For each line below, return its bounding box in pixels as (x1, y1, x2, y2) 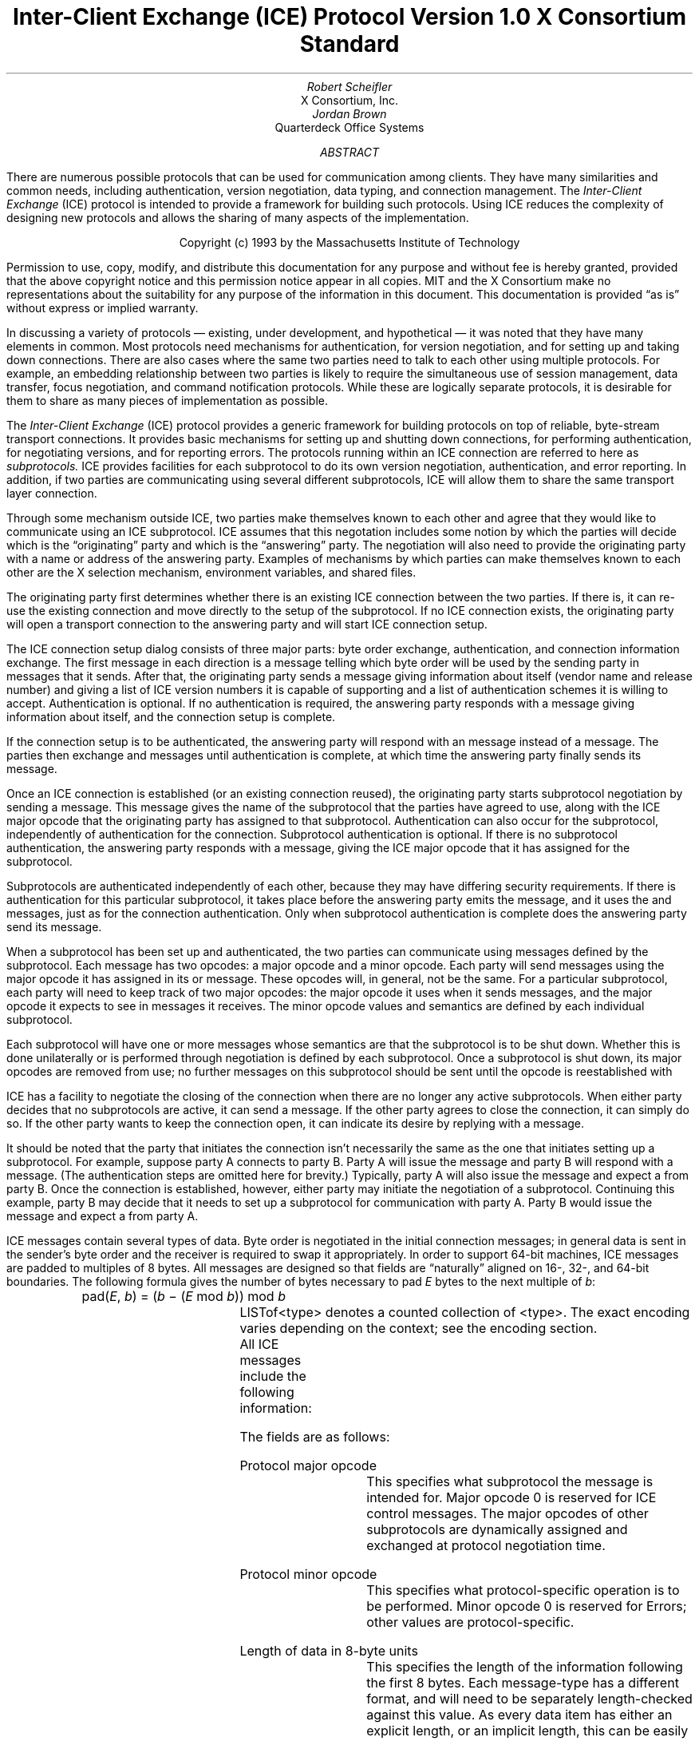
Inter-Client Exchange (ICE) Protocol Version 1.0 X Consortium (12, 3, 687, 30)
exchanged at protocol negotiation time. (366, 1537, 606, 1553)
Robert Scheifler (306, 79, 393, 93)
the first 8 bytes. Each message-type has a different (366, 1674, 679, 1691)
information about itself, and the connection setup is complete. (6, 709, 336, 724)
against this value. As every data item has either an (366, 1706, 673, 1723)
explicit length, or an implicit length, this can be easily (366, 1722, 689, 1739)
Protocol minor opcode (239, 1565, 377, 1582)
